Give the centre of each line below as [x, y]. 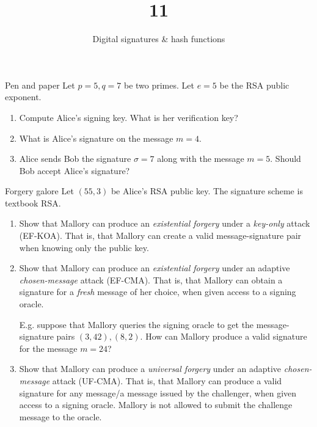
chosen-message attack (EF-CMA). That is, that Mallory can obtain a [151, 279]
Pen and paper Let [40, 85]
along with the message [201, 159]
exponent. [23, 97]
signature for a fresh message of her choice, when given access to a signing [158, 292]
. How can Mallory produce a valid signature [224, 336]
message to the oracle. [60, 416]
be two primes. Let [159, 85]
